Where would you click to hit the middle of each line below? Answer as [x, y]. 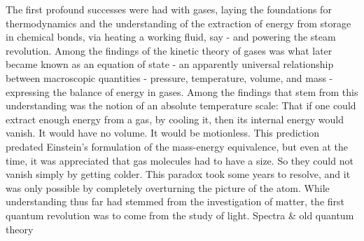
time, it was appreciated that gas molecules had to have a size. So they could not [180, 160]
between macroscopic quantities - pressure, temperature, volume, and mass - [169, 77]
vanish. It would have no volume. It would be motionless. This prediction [162, 133]
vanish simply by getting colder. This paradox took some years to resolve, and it [178, 174]
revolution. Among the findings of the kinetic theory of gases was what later [169, 50]
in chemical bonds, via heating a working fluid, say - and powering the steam [171, 37]
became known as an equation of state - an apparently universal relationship [170, 64]
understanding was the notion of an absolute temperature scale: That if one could [181, 105]
